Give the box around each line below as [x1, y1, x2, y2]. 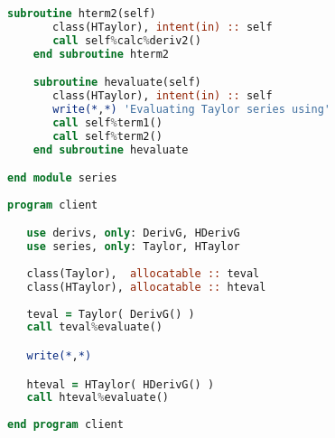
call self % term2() [52, 129, 163, 143]
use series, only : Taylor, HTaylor [26, 240, 240, 254]
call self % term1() [52, 116, 163, 129]
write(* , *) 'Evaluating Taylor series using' [52, 102, 331, 116]
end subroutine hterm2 [33, 47, 169, 61]
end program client [7, 418, 124, 432]
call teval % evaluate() [26, 321, 163, 334]
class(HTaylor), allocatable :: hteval [26, 280, 266, 294]
